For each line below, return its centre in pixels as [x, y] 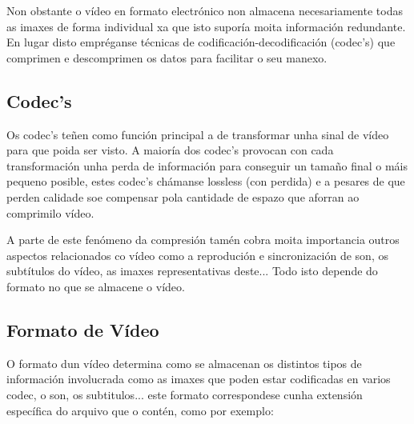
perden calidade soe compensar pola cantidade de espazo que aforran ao [183, 196]
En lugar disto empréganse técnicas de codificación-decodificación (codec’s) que [201, 42]
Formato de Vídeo [83, 329]
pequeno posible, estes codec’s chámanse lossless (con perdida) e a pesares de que [206, 181]
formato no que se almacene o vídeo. [96, 286]
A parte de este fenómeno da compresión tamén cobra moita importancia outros [203, 240]
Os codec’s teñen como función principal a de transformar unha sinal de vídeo [198, 134]
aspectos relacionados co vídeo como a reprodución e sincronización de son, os [197, 255]
